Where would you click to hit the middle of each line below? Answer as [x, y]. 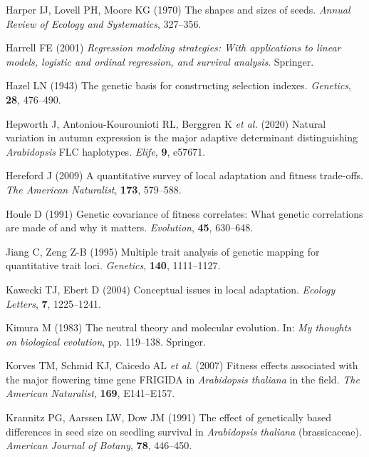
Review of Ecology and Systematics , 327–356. [104, 23]
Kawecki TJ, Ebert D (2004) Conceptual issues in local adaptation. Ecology [171, 289]
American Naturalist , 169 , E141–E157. [90, 393]
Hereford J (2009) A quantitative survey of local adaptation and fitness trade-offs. [184, 175]
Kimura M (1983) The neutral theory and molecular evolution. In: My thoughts [178, 327]
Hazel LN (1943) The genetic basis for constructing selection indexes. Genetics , [178, 85]
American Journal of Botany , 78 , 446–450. [99, 445]
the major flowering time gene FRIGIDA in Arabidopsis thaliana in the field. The [183, 379]
